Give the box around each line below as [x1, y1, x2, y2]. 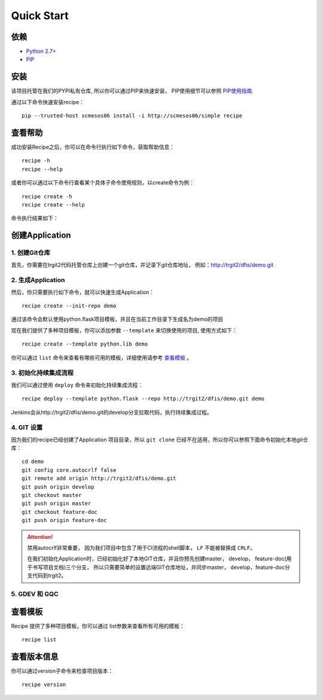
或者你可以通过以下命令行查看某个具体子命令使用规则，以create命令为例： [11, 179, 194, 186]
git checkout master [22, 492, 82, 499]
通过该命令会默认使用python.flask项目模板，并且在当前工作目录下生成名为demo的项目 [11, 316, 224, 323]
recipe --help [22, 165, 63, 172]
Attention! [27, 533, 53, 540]
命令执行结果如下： [11, 214, 59, 222]
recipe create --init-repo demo [22, 302, 117, 310]
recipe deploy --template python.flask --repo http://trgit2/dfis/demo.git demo [22, 395, 265, 402]
